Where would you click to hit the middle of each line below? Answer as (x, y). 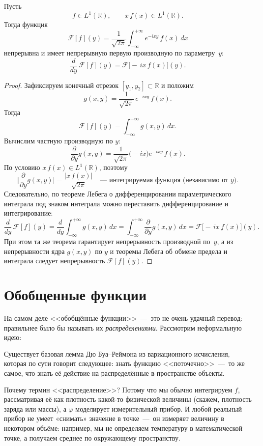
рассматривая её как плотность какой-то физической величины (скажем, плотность (128, 399)
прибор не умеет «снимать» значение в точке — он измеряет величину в (114, 418)
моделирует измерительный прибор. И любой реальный (159, 408)
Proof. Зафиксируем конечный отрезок (61, 85)
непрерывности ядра (34, 251)
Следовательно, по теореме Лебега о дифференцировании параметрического (118, 194)
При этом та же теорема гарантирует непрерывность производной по (107, 241)
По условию (22, 167)
